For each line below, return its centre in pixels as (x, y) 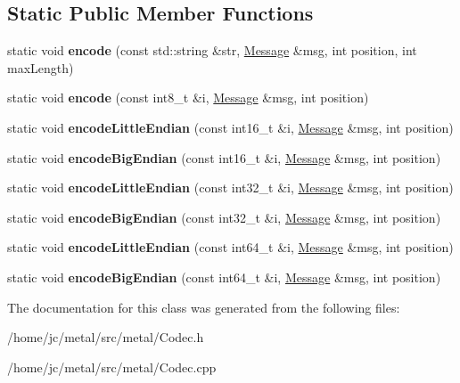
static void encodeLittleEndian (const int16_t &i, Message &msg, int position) (230, 127)
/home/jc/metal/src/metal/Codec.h (106, 337)
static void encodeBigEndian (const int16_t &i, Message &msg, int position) (224, 157)
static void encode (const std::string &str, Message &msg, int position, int (212, 50)
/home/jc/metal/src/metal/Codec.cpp (112, 367)
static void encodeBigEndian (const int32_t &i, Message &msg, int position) (224, 217)
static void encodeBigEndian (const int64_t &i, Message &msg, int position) (224, 277)
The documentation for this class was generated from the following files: (204, 307)
